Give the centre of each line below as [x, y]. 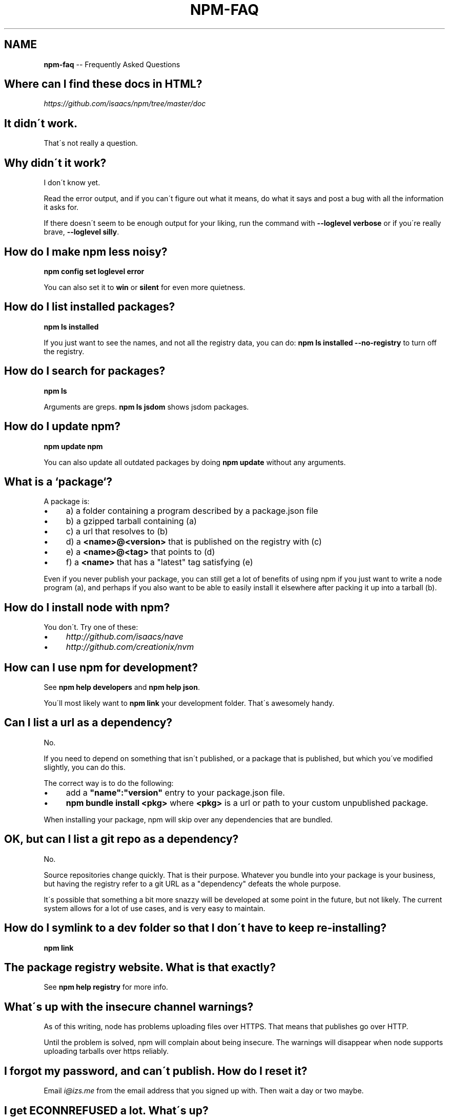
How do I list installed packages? [90, 307]
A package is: [67, 502]
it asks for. [61, 207]
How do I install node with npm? [87, 607]
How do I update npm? [63, 427]
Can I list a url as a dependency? [88, 723]
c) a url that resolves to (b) [117, 532]
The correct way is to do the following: [109, 783]
